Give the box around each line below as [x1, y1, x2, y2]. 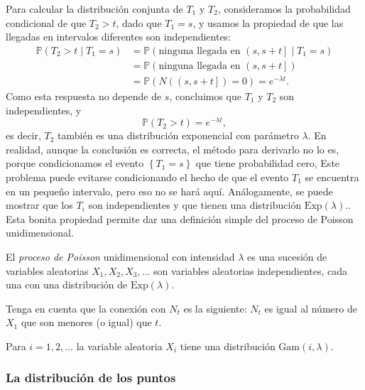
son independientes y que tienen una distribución [88, 197, 302, 212]
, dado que [116, 15, 162, 30]
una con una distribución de [6, 277, 128, 292]
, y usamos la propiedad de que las [192, 15, 344, 30]
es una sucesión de [247, 249, 327, 264]
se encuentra [305, 170, 359, 184]
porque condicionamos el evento [6, 156, 144, 170]
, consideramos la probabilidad [217, 1, 351, 16]
